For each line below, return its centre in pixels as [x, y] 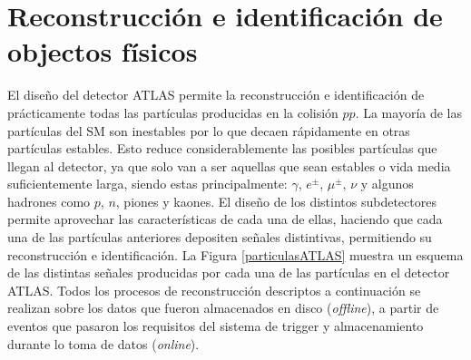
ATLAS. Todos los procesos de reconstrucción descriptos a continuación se [214, 290]
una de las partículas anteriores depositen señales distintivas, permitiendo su [220, 237]
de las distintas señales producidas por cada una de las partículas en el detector [229, 272]
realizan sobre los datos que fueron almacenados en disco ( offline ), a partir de [223, 308]
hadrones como [49, 201]
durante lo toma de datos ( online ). [103, 343]
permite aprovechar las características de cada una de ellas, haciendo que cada [225, 219]
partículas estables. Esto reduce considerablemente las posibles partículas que [222, 148]
